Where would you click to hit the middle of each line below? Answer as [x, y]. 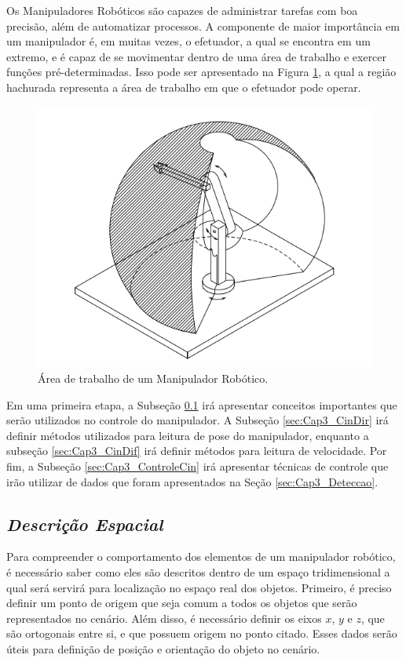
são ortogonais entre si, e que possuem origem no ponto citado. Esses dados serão [202, 633]
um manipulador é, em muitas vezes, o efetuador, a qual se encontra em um [188, 41]
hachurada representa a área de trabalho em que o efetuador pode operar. [184, 87]
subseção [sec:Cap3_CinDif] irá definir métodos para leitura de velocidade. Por [197, 451]
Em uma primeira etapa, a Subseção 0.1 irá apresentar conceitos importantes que [202, 404]
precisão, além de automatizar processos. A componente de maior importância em [203, 25]
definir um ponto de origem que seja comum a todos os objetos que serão [182, 603]
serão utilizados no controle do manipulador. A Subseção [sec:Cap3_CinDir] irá [198, 420]
